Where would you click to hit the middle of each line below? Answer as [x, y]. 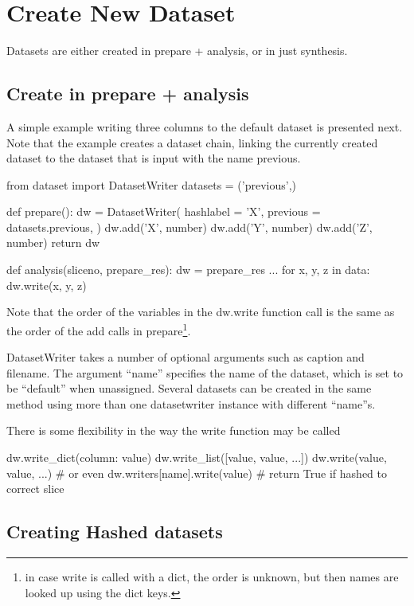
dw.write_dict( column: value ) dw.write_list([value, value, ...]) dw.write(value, [197, 457]
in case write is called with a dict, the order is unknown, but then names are [212, 577]
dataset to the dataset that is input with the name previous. [154, 158]
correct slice [35, 489]
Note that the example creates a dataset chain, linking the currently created [192, 142]
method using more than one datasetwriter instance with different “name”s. [191, 403]
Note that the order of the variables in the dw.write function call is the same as [201, 312]
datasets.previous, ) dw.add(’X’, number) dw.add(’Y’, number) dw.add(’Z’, [189, 227]
